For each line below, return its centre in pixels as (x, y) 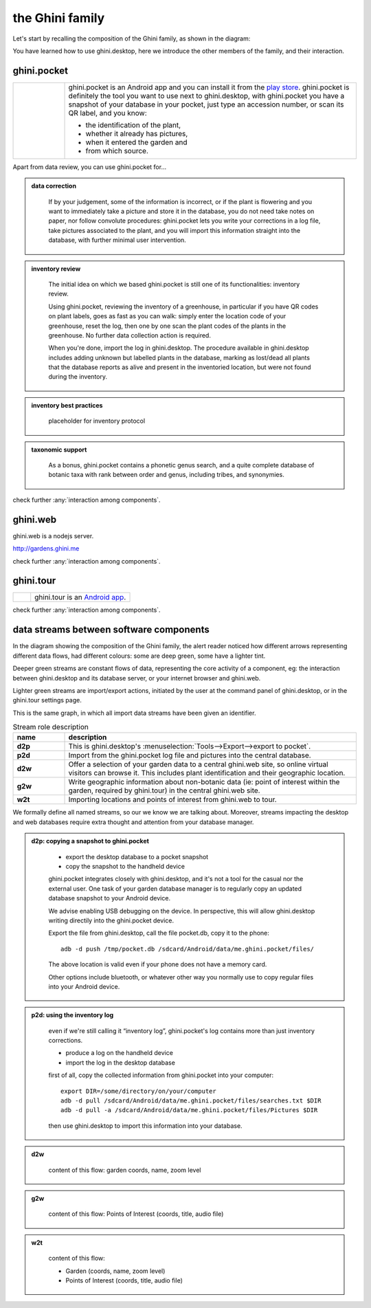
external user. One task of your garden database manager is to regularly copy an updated (175, 888)
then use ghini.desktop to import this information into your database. (146, 1126)
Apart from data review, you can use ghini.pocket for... (90, 167)
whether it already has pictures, (137, 133)
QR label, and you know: (108, 113)
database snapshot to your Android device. (110, 898)
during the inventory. (78, 377)
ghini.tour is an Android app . (80, 597)
